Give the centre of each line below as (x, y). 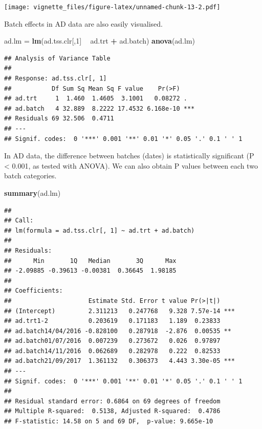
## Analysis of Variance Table (57, 58)
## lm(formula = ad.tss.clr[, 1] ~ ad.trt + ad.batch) (100, 230)
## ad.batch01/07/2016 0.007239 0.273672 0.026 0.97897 (112, 341)
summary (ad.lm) (32, 192)
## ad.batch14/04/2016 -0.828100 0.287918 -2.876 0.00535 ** (118, 331)
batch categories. (30, 176)
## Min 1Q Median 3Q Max (90, 261)
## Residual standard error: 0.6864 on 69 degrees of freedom (112, 401)
